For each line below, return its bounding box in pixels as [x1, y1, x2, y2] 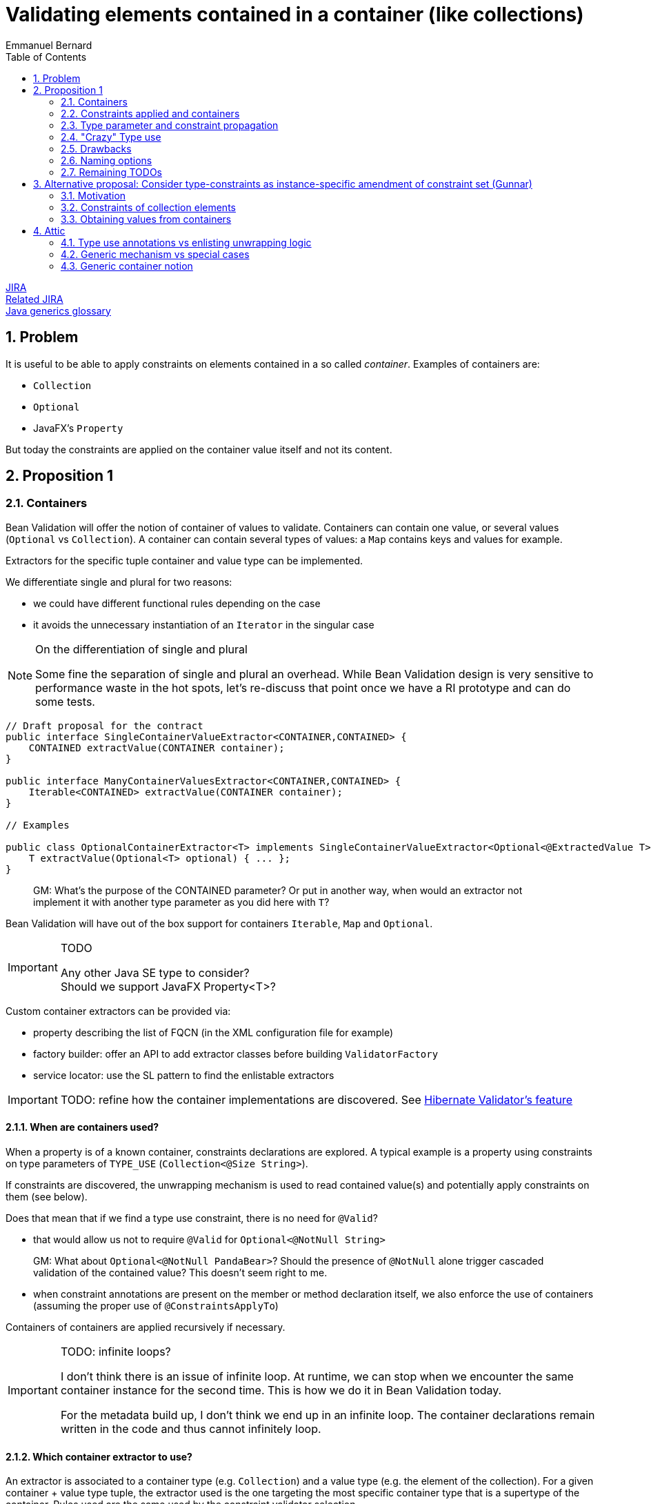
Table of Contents [6, 50, 87, 63]
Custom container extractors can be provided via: [6, 1005, 231, 1017]
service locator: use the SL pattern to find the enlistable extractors [33, 1069, 334, 1081]
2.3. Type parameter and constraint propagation [61, 119, 279, 131]
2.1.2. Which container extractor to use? [6, 1450, 192, 1463]
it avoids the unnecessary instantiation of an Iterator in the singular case [33, 618, 374, 631]
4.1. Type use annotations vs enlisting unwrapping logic [61, 236, 312, 248]
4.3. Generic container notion [61, 259, 193, 272]
